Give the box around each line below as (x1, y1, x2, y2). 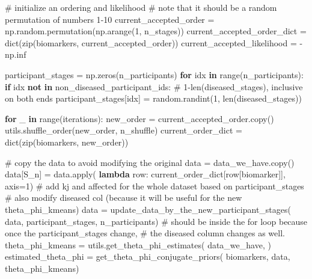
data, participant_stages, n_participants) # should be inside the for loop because (5, 215, 308, 227)
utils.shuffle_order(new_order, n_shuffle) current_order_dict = (5, 124, 242, 136)
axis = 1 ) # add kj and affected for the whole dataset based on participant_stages (5, 179, 304, 192)
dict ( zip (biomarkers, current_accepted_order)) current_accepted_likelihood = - (5, 36, 303, 49)
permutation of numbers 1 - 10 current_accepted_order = (5, 13, 215, 25)
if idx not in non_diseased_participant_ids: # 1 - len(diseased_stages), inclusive (5, 80, 303, 93)
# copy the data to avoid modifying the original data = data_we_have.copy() (5, 156, 295, 168)
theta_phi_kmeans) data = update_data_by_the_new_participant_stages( (5, 203, 291, 215)
